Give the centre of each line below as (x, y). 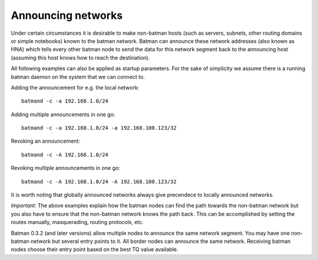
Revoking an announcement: (46, 141)
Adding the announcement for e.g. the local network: (75, 87)
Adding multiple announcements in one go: (63, 114)
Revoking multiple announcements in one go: (66, 168)
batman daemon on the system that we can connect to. (78, 77)
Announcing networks (67, 15)
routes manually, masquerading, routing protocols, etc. (77, 222)
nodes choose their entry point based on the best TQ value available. (95, 249)
